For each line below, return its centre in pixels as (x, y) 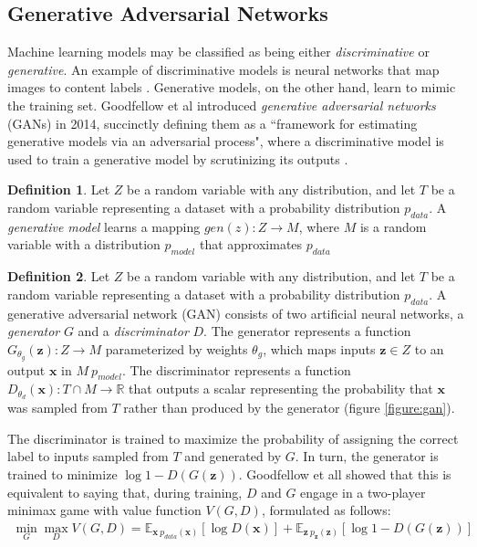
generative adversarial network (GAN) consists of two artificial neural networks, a (236, 313)
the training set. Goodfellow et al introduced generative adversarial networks (222, 105)
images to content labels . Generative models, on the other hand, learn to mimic (232, 87)
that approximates (251, 244)
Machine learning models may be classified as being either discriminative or (218, 52)
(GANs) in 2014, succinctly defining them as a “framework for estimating (213, 123)
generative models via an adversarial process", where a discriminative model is (226, 141)
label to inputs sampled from (88, 456)
